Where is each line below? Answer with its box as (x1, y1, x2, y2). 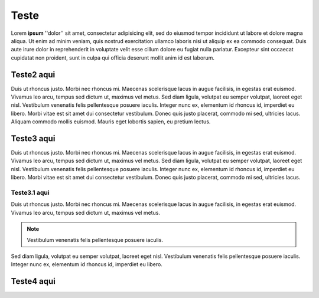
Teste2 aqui (11, 70, 56, 80)
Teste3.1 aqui (11, 189, 50, 197)
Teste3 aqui (11, 133, 56, 143)
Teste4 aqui (11, 276, 56, 286)
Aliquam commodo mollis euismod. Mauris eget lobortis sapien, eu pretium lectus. (11, 118, 211, 125)
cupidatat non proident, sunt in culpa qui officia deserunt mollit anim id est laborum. (11, 54, 215, 61)
